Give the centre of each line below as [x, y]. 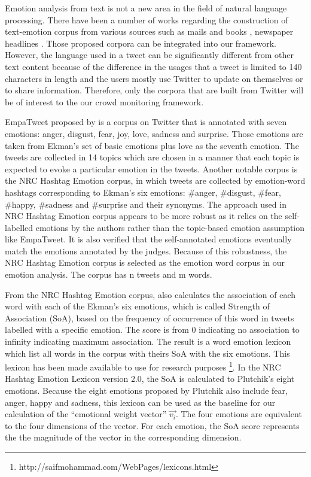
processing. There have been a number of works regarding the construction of [147, 19]
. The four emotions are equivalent [239, 414]
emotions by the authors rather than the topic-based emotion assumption [170, 227]
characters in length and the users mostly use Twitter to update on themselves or [154, 78]
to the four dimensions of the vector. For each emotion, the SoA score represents [152, 425]
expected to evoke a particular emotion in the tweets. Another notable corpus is [151, 168]
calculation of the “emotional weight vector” [86, 414]
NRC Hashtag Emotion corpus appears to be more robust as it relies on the [144, 216]
